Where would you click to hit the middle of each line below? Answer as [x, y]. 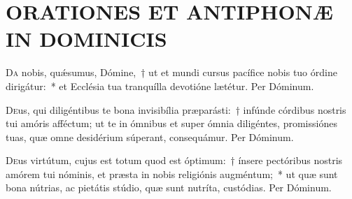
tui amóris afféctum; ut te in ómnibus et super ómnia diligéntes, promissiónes [171, 123]
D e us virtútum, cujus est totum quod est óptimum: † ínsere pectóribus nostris [174, 160]
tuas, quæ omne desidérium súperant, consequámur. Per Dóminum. [150, 137]
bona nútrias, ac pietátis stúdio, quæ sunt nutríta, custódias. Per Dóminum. [169, 187]
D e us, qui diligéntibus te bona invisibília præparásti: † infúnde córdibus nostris [176, 109]
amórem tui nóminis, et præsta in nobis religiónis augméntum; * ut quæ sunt [172, 174]
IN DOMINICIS [86, 39]
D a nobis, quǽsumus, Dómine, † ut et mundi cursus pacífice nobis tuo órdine [171, 72]
